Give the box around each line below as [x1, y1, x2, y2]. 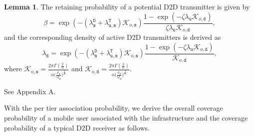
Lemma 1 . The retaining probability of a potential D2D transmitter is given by [4, 1, 250, 11]
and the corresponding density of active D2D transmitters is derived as [4, 32, 221, 42]
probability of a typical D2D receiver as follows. [4, 122, 150, 133]
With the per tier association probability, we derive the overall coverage [4, 103, 223, 113]
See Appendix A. [4, 86, 56, 96]
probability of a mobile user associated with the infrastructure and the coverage [4, 113, 248, 123]
